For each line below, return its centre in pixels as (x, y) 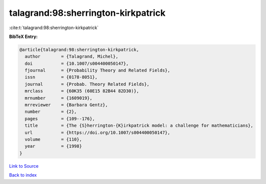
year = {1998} (53, 146)
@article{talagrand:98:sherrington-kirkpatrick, (79, 50)
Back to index (23, 175)
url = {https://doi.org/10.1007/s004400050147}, (98, 132)
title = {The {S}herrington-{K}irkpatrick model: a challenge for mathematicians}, (139, 126)
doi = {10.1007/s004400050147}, (77, 63)
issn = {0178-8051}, (61, 77)
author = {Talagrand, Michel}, (71, 56)
